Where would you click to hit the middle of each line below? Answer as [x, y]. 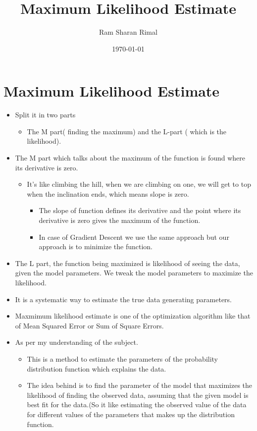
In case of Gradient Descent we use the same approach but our [134, 237]
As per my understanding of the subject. [77, 342]
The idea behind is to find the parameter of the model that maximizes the [140, 385]
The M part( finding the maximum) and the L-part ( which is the [127, 131]
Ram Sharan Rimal [128, 32]
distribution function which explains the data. [97, 368]
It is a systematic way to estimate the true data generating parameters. [123, 299]
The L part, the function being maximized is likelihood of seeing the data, [128, 263]
